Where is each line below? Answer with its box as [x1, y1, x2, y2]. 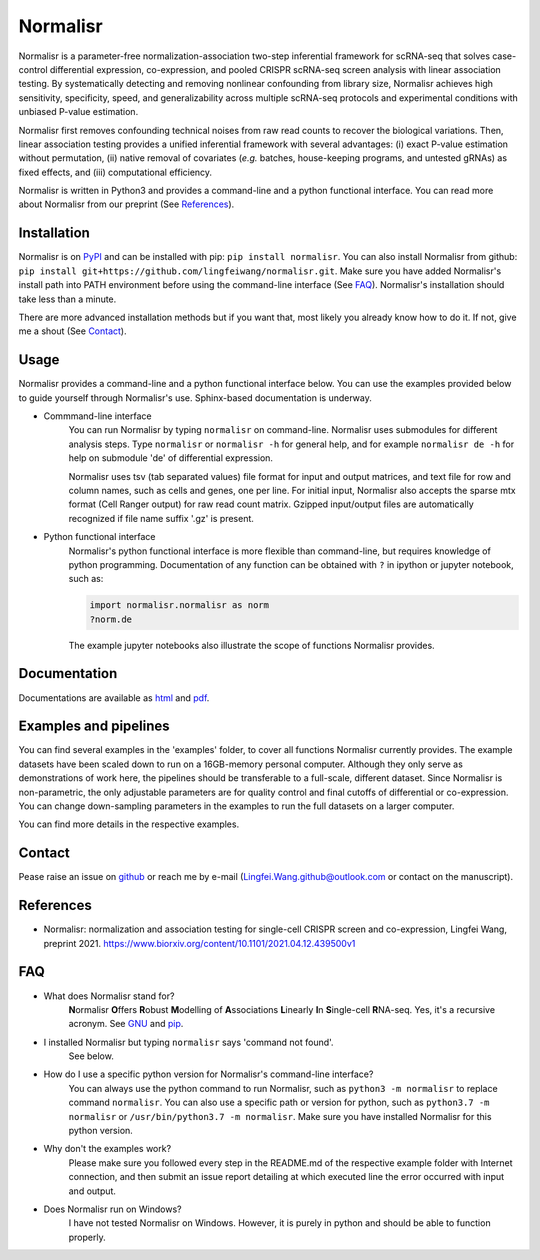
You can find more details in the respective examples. [18, 818, 240, 830]
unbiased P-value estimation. [18, 106, 139, 118]
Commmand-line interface [43, 410, 152, 422]
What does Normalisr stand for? [43, 990, 175, 1002]
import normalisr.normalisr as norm [89, 600, 270, 611]
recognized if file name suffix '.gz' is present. [68, 512, 255, 524]
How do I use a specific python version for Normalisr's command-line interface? [43, 1068, 374, 1080]
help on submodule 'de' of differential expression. [68, 452, 274, 464]
